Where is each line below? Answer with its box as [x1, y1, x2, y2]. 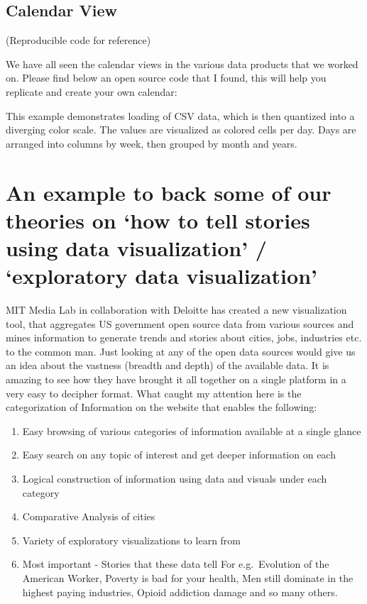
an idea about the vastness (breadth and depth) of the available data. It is [6, 358, 329, 373]
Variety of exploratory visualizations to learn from [22, 532, 241, 547]
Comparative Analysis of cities [22, 509, 155, 524]
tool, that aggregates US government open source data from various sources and [6, 316, 354, 331]
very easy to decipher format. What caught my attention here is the [6, 385, 302, 400]
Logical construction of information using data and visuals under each [22, 471, 327, 485]
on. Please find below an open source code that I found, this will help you [6, 70, 327, 85]
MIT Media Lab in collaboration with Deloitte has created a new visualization [6, 302, 347, 317]
